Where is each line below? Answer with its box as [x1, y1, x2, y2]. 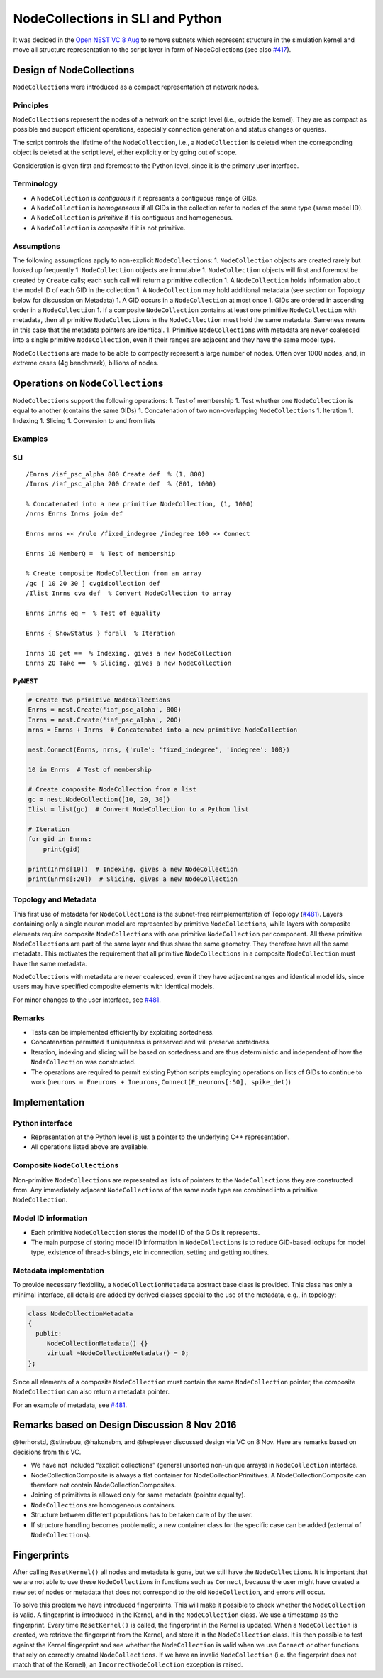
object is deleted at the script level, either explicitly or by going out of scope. [13, 148, 238, 156]
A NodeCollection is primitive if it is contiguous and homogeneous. [30, 213, 233, 222]
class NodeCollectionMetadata [28, 1309, 133, 1318]
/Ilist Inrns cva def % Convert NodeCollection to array [26, 589, 232, 597]
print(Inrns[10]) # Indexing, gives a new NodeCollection [28, 865, 238, 873]
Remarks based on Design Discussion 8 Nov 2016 [13, 1419, 237, 1431]
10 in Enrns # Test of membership [28, 765, 152, 774]
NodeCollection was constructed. [30, 1058, 136, 1067]
